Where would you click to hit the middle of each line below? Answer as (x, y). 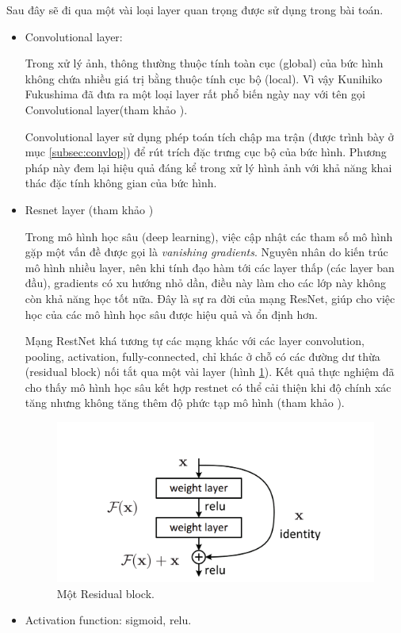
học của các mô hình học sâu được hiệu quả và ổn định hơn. (171, 314)
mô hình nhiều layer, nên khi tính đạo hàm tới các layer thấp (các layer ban (210, 267)
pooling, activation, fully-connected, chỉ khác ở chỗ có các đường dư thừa (202, 356)
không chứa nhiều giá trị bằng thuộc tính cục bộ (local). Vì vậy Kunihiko (204, 78)
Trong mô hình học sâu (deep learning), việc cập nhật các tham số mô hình (209, 236)
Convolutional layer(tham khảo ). (106, 109)
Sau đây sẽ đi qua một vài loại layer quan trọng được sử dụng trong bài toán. (195, 10)
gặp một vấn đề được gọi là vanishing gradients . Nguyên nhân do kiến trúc (206, 252)
